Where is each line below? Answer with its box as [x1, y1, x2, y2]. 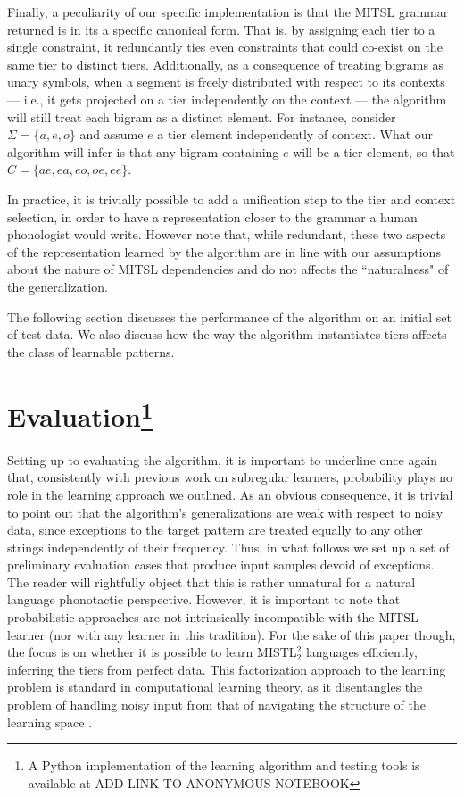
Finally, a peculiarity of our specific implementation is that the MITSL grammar [7, 3, 449, 21]
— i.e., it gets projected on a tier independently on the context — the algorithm [7, 89, 447, 108]
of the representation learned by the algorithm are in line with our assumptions [7, 242, 441, 261]
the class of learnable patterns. [7, 342, 175, 361]
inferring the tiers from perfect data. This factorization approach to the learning [7, 660, 446, 678]
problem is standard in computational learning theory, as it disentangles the [7, 677, 423, 696]
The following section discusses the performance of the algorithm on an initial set [7, 307, 452, 326]
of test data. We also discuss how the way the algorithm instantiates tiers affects [7, 325, 447, 344]
